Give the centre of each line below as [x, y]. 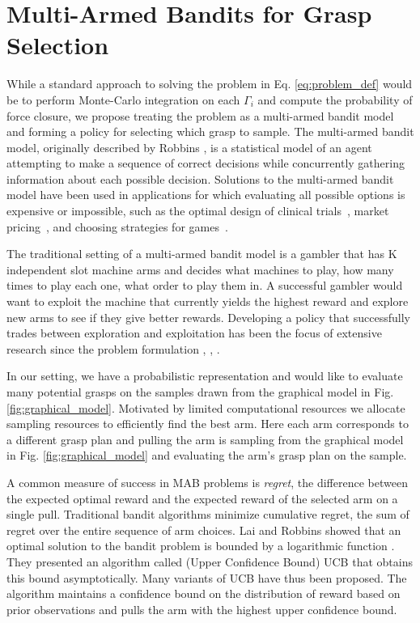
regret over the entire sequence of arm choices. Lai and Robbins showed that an [204, 530]
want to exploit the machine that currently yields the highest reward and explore [208, 301]
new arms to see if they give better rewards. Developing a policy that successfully [208, 317]
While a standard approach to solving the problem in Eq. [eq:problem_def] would [210, 84]
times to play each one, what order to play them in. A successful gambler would [205, 285]
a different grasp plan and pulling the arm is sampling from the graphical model [205, 439]
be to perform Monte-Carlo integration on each [123, 99]
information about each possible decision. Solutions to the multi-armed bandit [200, 178]
